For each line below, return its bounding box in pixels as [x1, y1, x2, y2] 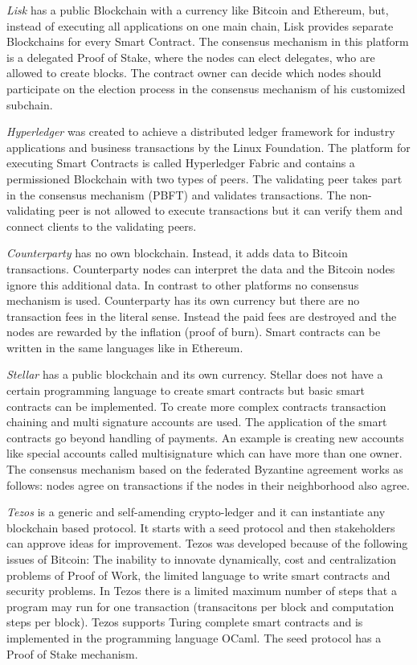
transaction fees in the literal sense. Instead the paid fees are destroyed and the [6, 307, 397, 324]
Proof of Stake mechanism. [6, 645, 138, 662]
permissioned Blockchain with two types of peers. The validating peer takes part [6, 170, 403, 187]
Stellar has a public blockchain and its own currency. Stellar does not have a [6, 366, 383, 383]
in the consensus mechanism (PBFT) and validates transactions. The [6, 186, 346, 203]
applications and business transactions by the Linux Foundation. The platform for [6, 138, 411, 155]
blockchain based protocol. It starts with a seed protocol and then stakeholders [6, 519, 395, 536]
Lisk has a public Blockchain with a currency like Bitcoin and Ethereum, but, [6, 2, 389, 18]
